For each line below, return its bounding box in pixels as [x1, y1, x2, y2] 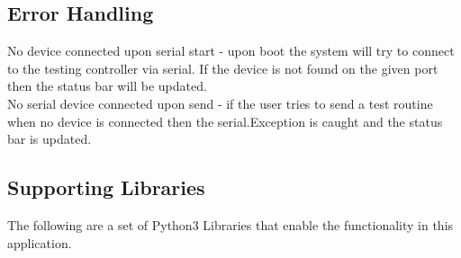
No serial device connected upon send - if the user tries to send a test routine [7, 93, 433, 112]
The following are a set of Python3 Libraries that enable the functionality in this [7, 215, 454, 234]
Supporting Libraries [7, 173, 205, 201]
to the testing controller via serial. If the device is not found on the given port [7, 58, 438, 77]
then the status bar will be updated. [7, 76, 207, 95]
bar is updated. [7, 129, 92, 148]
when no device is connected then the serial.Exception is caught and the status [7, 111, 443, 130]
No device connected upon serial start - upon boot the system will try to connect [7, 41, 455, 60]
